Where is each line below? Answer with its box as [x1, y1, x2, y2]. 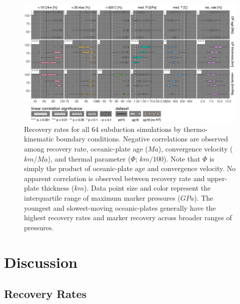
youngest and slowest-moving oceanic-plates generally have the [24, 202, 216, 213]
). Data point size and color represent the [84, 183, 211, 193]
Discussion [4, 251, 77, 272]
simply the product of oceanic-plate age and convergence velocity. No [24, 163, 236, 174]
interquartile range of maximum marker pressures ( [24, 192, 180, 203]
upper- [206, 173, 227, 183]
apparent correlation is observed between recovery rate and [24, 173, 205, 183]
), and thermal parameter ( [47, 153, 131, 164]
